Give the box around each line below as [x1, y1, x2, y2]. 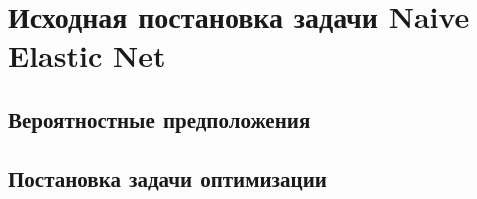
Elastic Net [8, 35, 166, 76]
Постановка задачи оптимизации [8, 162, 327, 193]
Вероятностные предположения [8, 103, 311, 134]
